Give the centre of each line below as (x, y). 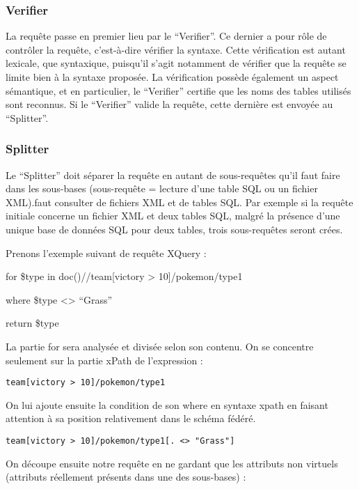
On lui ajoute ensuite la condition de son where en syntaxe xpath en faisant (167, 404)
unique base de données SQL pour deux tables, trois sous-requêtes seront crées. (174, 229)
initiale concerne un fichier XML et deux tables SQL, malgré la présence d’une (173, 216)
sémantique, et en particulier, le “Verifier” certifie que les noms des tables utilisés (178, 90)
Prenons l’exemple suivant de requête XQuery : (106, 253)
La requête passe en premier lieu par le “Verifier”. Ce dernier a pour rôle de (166, 36)
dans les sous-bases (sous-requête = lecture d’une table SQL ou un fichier (162, 188)
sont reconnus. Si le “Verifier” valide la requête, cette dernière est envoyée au (169, 104)
